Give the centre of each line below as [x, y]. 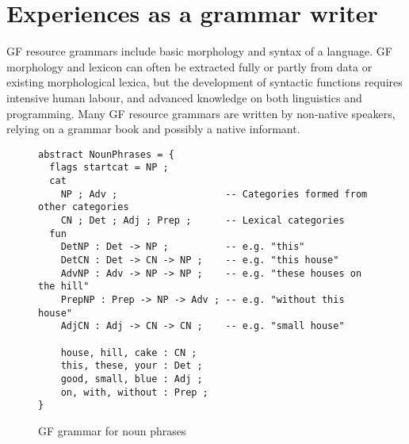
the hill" [64, 287]
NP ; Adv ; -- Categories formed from [214, 194]
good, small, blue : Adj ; [132, 379]
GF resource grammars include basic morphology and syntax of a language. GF [199, 51]
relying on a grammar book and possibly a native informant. [153, 129]
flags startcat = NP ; [109, 168]
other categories [84, 207]
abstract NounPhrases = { [106, 154]
